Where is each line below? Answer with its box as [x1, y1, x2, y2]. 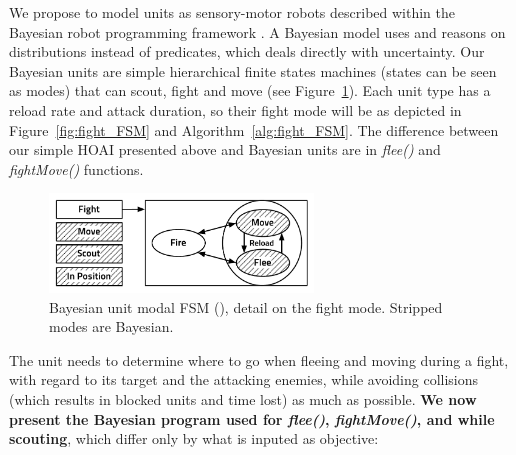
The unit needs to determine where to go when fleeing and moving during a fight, [9, 349, 509, 370]
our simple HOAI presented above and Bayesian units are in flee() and [9, 139, 441, 160]
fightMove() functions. [9, 158, 144, 179]
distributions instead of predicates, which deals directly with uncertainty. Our [9, 41, 485, 62]
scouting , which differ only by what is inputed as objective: [9, 428, 379, 449]
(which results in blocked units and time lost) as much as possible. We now [9, 388, 477, 409]
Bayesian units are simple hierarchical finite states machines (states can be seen [9, 60, 497, 81]
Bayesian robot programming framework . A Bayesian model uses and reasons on [9, 21, 506, 42]
